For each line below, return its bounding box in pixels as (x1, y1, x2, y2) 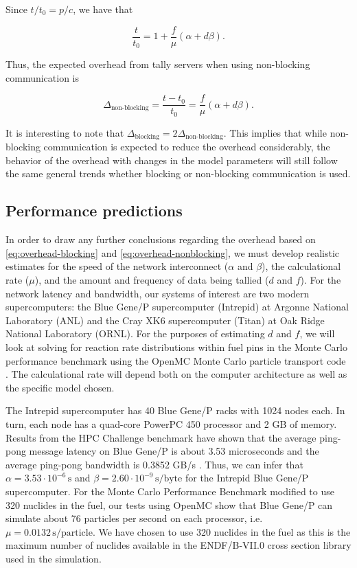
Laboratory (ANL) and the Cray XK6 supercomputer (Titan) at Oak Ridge (5, 313, 325, 327)
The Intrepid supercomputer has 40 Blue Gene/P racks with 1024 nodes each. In (5, 403, 345, 418)
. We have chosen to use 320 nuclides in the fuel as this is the (92, 524, 351, 538)
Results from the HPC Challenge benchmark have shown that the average (5, 430, 316, 444)
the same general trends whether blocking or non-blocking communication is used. (5, 166, 351, 181)
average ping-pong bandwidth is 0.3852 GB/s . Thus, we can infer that (5, 457, 303, 471)
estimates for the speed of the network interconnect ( (5, 259, 229, 273)
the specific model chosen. (5, 380, 115, 394)
